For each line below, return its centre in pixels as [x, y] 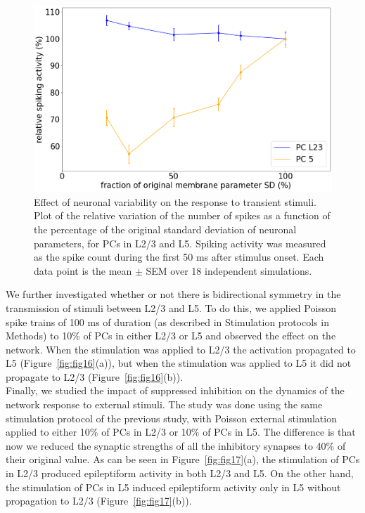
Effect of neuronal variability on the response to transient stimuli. [175, 201]
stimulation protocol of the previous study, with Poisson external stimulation [171, 418]
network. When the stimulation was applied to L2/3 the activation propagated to [181, 349]
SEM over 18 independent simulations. [229, 270]
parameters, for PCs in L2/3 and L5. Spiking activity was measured [180, 243]
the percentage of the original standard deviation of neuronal [165, 229]
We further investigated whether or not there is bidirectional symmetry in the [173, 294]
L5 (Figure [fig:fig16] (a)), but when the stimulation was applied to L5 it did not [179, 363]
